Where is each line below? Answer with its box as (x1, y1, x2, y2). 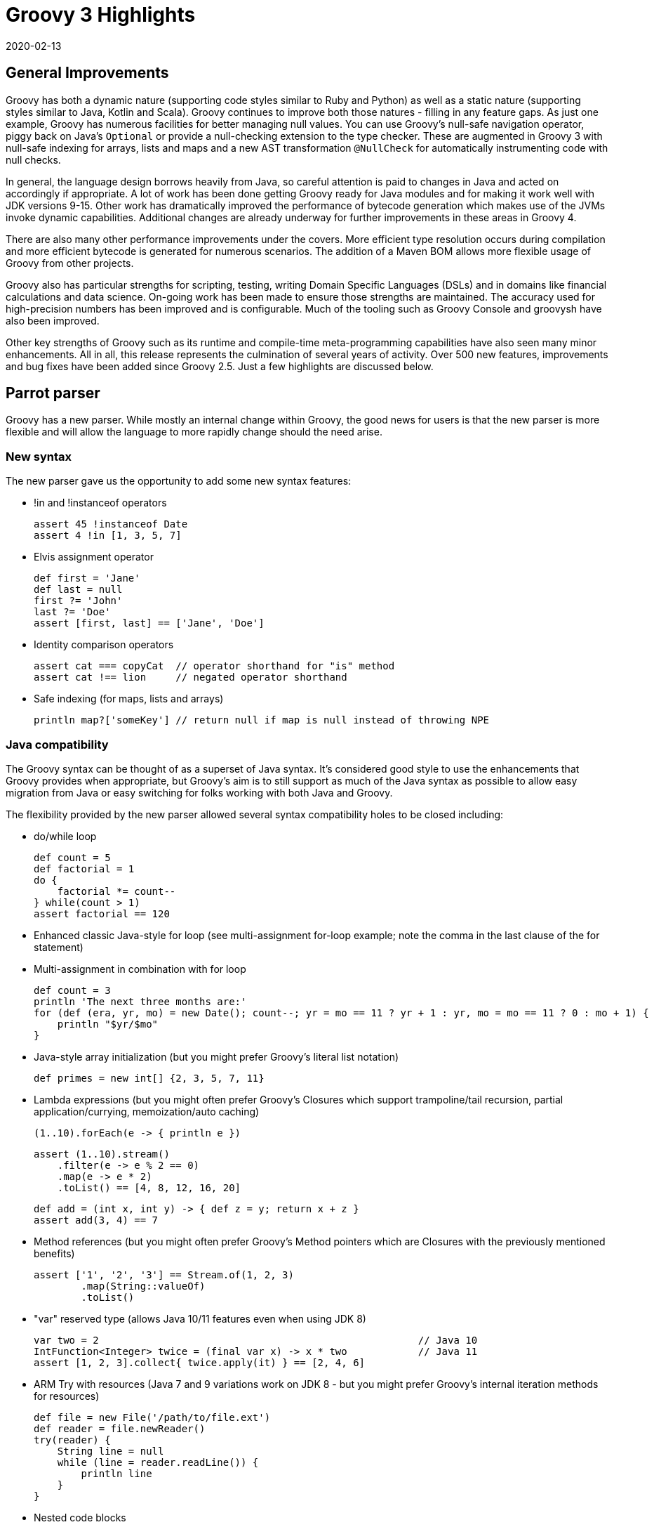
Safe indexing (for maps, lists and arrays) (34, 693, 224, 705)
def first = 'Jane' (34, 572, 140, 584)
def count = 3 (34, 984, 111, 996)
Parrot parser (6, 384, 100, 402)
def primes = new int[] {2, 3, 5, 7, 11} (34, 1072, 265, 1084)
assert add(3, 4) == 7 (34, 1214, 159, 1226)
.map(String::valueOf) (81, 1280, 206, 1292)
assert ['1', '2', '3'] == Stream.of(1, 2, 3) (34, 1269, 294, 1280)
